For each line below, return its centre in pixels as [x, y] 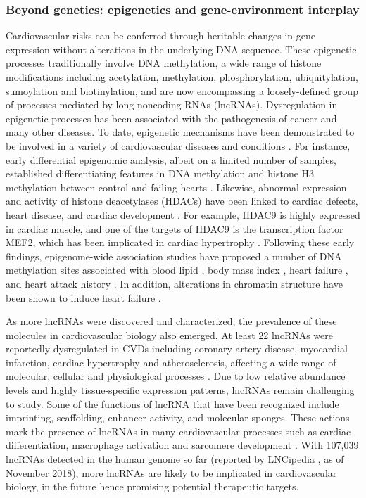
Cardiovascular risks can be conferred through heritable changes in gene [161, 36]
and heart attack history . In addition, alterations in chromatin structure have [174, 283]
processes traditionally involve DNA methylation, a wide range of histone [164, 63]
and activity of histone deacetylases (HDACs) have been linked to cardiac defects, [182, 201]
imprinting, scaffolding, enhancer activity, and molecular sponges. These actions [178, 417]
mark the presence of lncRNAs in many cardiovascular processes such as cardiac [178, 431]
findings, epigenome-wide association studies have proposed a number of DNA [174, 256]
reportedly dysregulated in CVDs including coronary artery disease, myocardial [177, 349]
